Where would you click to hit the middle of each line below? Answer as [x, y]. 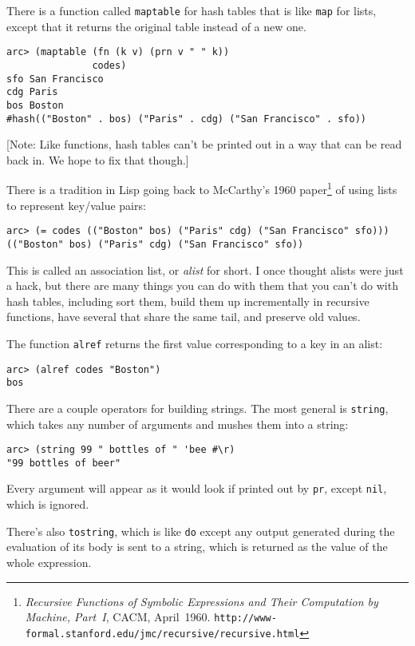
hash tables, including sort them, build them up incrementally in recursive [188, 301]
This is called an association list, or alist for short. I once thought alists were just [205, 269]
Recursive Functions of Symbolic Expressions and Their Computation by [202, 601]
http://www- [245, 618]
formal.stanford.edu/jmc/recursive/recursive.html [162, 634]
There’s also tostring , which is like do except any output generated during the [201, 531]
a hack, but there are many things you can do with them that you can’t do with [202, 285]
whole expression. [49, 562]
